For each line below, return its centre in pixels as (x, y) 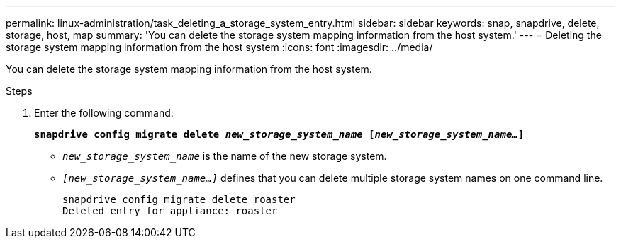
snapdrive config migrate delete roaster (179, 199)
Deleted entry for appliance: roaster (170, 211)
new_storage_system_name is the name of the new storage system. (225, 156)
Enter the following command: (104, 113)
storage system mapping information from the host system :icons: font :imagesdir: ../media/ (219, 47)
